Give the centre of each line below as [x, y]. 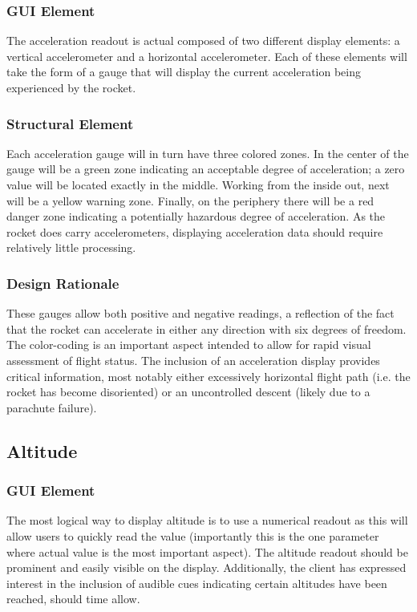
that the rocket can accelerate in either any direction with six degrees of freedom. [206, 328]
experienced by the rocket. [71, 87]
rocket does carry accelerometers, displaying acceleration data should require [195, 231]
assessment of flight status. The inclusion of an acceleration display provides [193, 360]
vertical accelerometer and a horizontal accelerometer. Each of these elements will [207, 56]
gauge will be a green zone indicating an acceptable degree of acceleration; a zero [206, 169]
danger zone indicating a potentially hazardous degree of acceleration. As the [196, 216]
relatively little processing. [71, 247]
